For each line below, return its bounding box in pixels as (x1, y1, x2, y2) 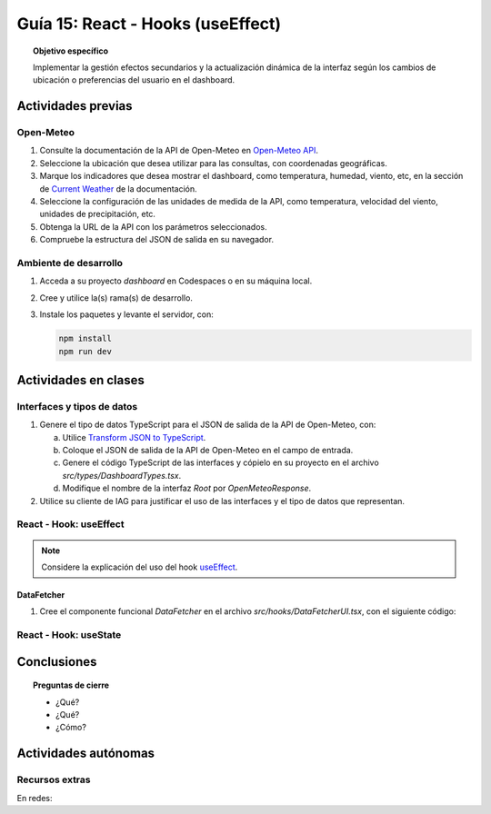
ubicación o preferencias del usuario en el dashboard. (33, 74, 235, 85)
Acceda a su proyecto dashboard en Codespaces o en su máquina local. (39, 275, 313, 286)
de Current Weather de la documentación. (39, 183, 197, 194)
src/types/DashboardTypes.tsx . (62, 470, 182, 481)
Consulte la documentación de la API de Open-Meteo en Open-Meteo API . (39, 145, 318, 156)
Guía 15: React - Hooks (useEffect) (16, 14, 282, 34)
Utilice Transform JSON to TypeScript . (62, 432, 206, 442)
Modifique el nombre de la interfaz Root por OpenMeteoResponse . (62, 482, 312, 494)
